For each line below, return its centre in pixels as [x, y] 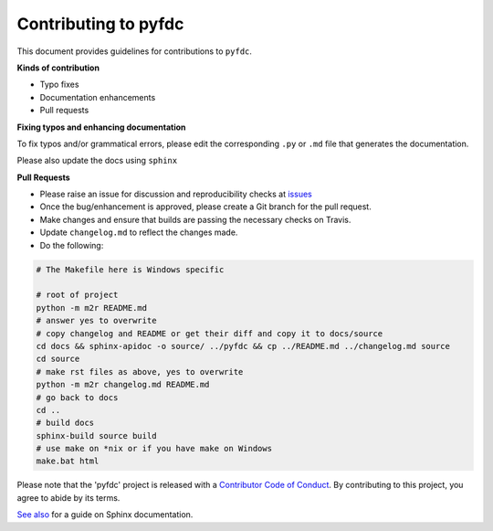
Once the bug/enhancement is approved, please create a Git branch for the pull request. [205, 207]
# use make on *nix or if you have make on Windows [154, 449]
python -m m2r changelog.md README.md [123, 385]
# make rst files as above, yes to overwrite [140, 372]
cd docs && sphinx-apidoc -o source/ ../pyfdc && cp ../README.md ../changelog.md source [243, 346]
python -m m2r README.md [92, 308]
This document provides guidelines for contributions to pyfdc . [135, 51]
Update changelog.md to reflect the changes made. [139, 232]
